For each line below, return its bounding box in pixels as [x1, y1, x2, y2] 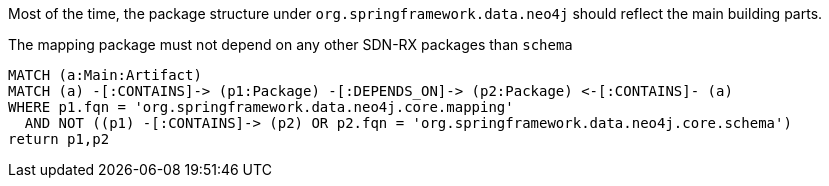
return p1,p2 [8, 131, 110, 147]
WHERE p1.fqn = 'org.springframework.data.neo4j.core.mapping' [8, 99, 514, 115]
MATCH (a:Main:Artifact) [8, 67, 202, 83]
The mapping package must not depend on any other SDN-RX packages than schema [8, 36, 573, 53]
